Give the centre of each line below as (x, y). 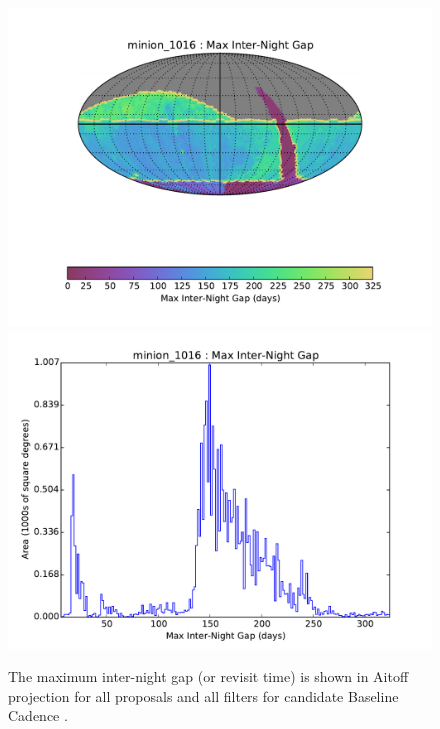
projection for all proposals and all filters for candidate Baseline (203, 695)
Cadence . (38, 715)
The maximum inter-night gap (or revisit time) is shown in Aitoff (208, 676)
